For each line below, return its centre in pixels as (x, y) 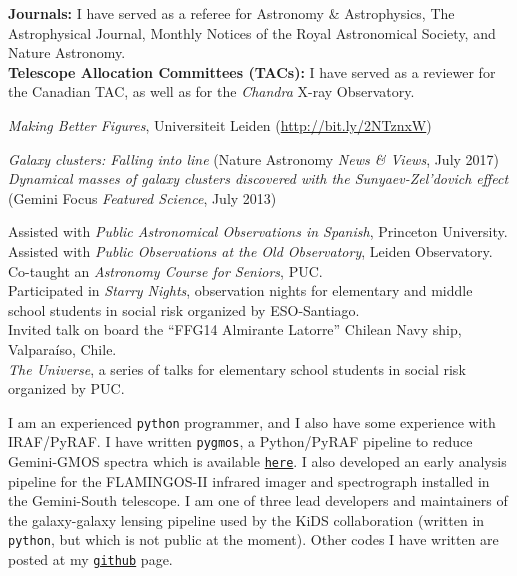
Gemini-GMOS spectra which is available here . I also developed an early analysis (257, 461)
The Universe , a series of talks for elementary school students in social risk (237, 368)
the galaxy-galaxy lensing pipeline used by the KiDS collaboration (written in (246, 519)
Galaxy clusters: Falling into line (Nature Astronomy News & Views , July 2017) (254, 158)
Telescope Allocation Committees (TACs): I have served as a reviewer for (252, 71)
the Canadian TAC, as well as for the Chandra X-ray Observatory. (211, 91)
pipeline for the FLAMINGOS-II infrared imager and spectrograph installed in (249, 480)
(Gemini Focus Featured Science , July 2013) (142, 197)
